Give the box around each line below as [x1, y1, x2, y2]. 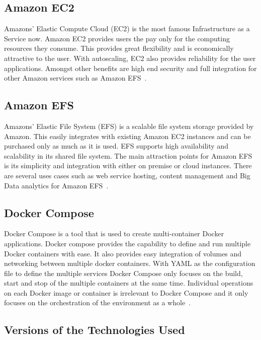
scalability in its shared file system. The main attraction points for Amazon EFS [4, 150, 252, 161]
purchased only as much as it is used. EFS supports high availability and [4, 141, 228, 151]
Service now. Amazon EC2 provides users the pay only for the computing [4, 33, 230, 43]
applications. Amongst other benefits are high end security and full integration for [4, 62, 257, 73]
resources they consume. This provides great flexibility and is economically [4, 43, 234, 53]
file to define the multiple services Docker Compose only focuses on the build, [4, 267, 243, 278]
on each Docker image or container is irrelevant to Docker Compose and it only [4, 287, 248, 298]
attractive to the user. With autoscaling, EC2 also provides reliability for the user [4, 52, 256, 63]
